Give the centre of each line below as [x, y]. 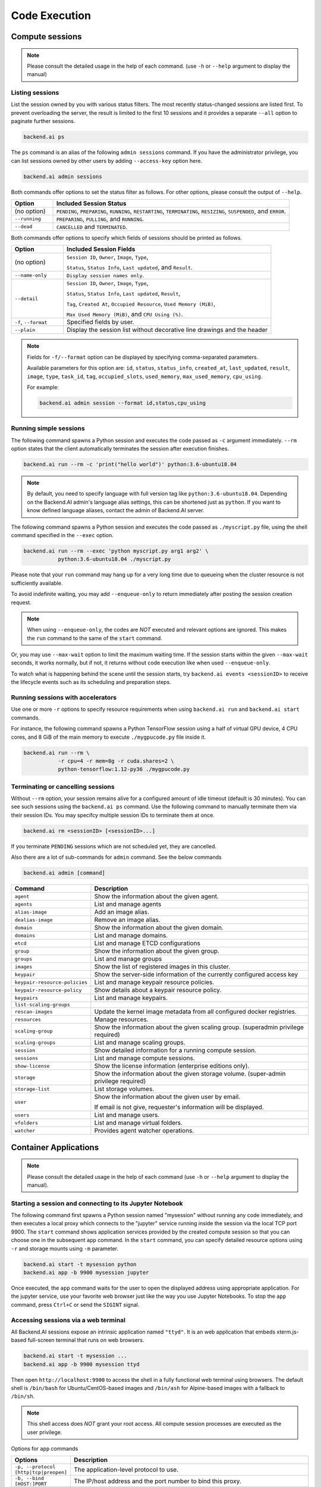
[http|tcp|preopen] [41, 1472]
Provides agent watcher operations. [144, 1131]
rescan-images [34, 1011]
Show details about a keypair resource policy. [158, 990]
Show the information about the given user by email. [167, 1097]
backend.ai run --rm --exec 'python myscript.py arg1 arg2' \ [116, 551]
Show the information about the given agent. [157, 896]
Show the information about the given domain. [159, 928]
